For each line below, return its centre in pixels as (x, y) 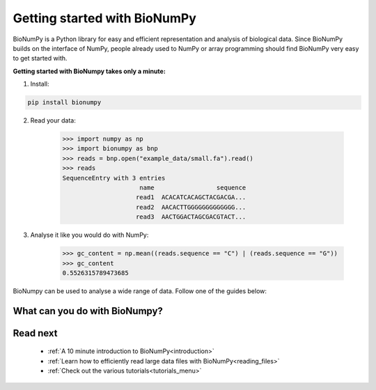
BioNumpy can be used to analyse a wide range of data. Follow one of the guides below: (140, 291)
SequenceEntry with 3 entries (114, 178)
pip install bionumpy (64, 102)
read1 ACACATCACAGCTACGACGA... (191, 197)
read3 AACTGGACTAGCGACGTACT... (191, 217)
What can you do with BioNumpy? (88, 311)
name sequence (193, 188)
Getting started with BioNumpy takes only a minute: (89, 71)
